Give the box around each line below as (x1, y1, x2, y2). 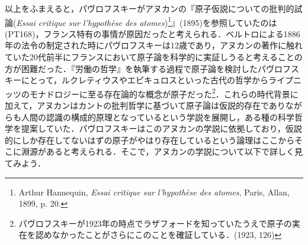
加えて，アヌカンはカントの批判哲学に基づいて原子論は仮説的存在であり (5, 99, 285, 112)
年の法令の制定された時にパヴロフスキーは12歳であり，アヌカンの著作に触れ (5, 39, 303, 51)
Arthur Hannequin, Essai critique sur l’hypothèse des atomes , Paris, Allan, (18, 185, 290, 198)
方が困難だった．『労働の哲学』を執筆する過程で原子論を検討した (5, 62, 258, 74)
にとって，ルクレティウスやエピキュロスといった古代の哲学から (21, 74, 269, 86)
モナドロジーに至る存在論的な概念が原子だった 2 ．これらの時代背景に (29, 86, 299, 100)
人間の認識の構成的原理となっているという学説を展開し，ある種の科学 (21, 110, 294, 123)
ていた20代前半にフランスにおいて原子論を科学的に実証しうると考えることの (5, 51, 303, 63)
